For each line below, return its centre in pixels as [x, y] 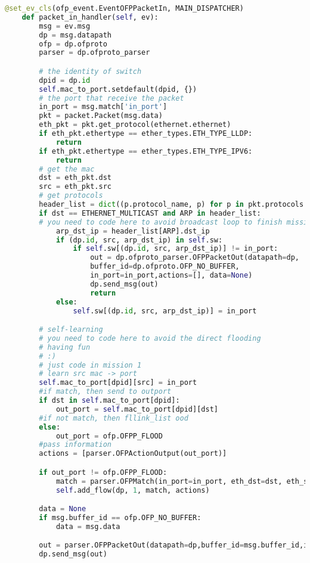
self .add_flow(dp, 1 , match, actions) [133, 490]
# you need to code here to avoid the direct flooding [150, 338]
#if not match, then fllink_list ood [114, 418]
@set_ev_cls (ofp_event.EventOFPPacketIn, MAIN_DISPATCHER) [124, 8]
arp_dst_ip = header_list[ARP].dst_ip [133, 231]
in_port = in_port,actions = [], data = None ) [171, 276]
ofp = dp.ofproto [73, 44]
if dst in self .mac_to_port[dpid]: [109, 401]
